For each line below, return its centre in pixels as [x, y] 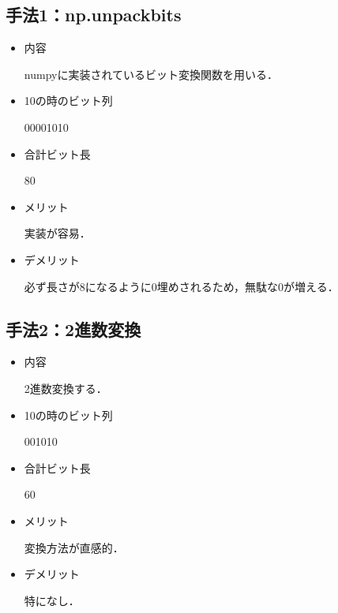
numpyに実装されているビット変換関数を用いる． [151, 74]
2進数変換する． [66, 388]
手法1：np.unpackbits [94, 15]
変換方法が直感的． [74, 547]
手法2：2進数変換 [73, 329]
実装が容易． [57, 233]
